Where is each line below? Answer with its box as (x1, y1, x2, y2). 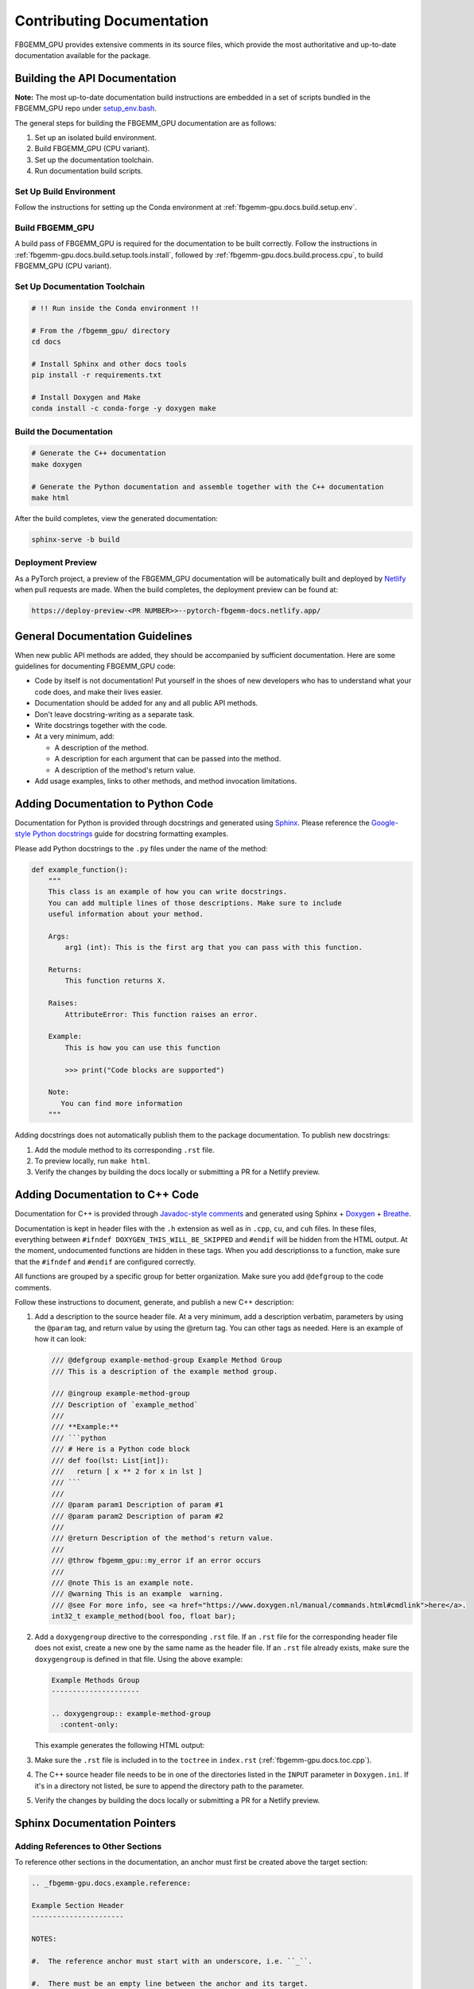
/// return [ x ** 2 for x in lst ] (51, 1467, 203, 1476)
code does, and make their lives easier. (34, 687, 163, 696)
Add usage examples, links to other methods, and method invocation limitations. (34, 776, 297, 785)
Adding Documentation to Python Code (14, 796, 214, 811)
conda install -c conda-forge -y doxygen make (31, 404, 216, 413)
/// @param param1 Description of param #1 (51, 1501, 224, 1509)
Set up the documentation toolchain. (34, 155, 154, 165)
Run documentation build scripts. (34, 166, 143, 176)
